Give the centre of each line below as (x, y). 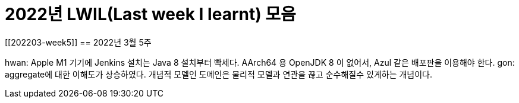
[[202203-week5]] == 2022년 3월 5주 (78, 42)
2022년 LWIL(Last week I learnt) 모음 (150, 14)
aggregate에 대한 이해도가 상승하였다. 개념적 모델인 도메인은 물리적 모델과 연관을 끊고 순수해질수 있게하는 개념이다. (219, 74)
